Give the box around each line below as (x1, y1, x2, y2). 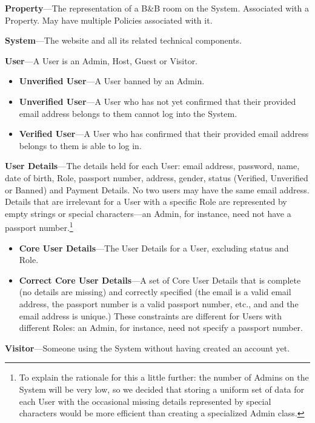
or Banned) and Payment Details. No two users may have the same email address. (5, 183, 310, 196)
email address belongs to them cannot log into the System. (19, 107, 237, 119)
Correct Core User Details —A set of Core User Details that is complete (19, 273, 301, 286)
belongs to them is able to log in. (19, 139, 142, 152)
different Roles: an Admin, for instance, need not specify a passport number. (19, 321, 303, 334)
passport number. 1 (5, 219, 73, 233)
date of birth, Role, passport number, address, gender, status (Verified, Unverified (5, 171, 308, 184)
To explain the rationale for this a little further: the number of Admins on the (19, 371, 309, 384)
